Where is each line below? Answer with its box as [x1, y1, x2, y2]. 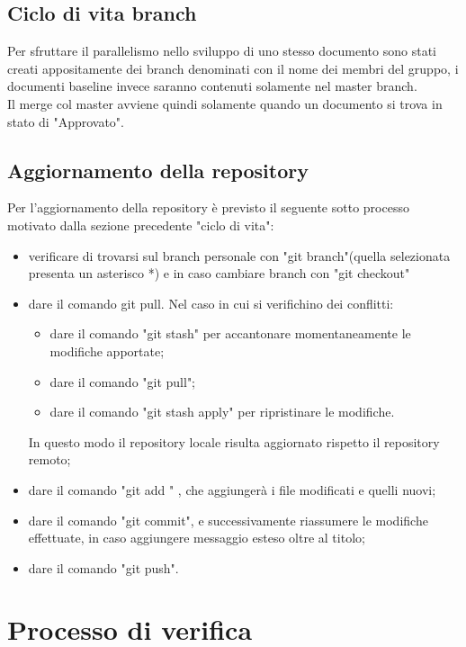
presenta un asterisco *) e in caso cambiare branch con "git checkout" [28, 264, 410, 283]
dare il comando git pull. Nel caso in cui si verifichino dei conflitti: [28, 293, 394, 312]
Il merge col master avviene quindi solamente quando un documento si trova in [7, 94, 443, 112]
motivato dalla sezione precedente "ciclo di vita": [7, 215, 274, 234]
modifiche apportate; [49, 341, 165, 360]
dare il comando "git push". [28, 558, 179, 577]
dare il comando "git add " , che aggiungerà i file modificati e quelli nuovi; [28, 480, 436, 499]
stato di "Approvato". [7, 112, 124, 130]
